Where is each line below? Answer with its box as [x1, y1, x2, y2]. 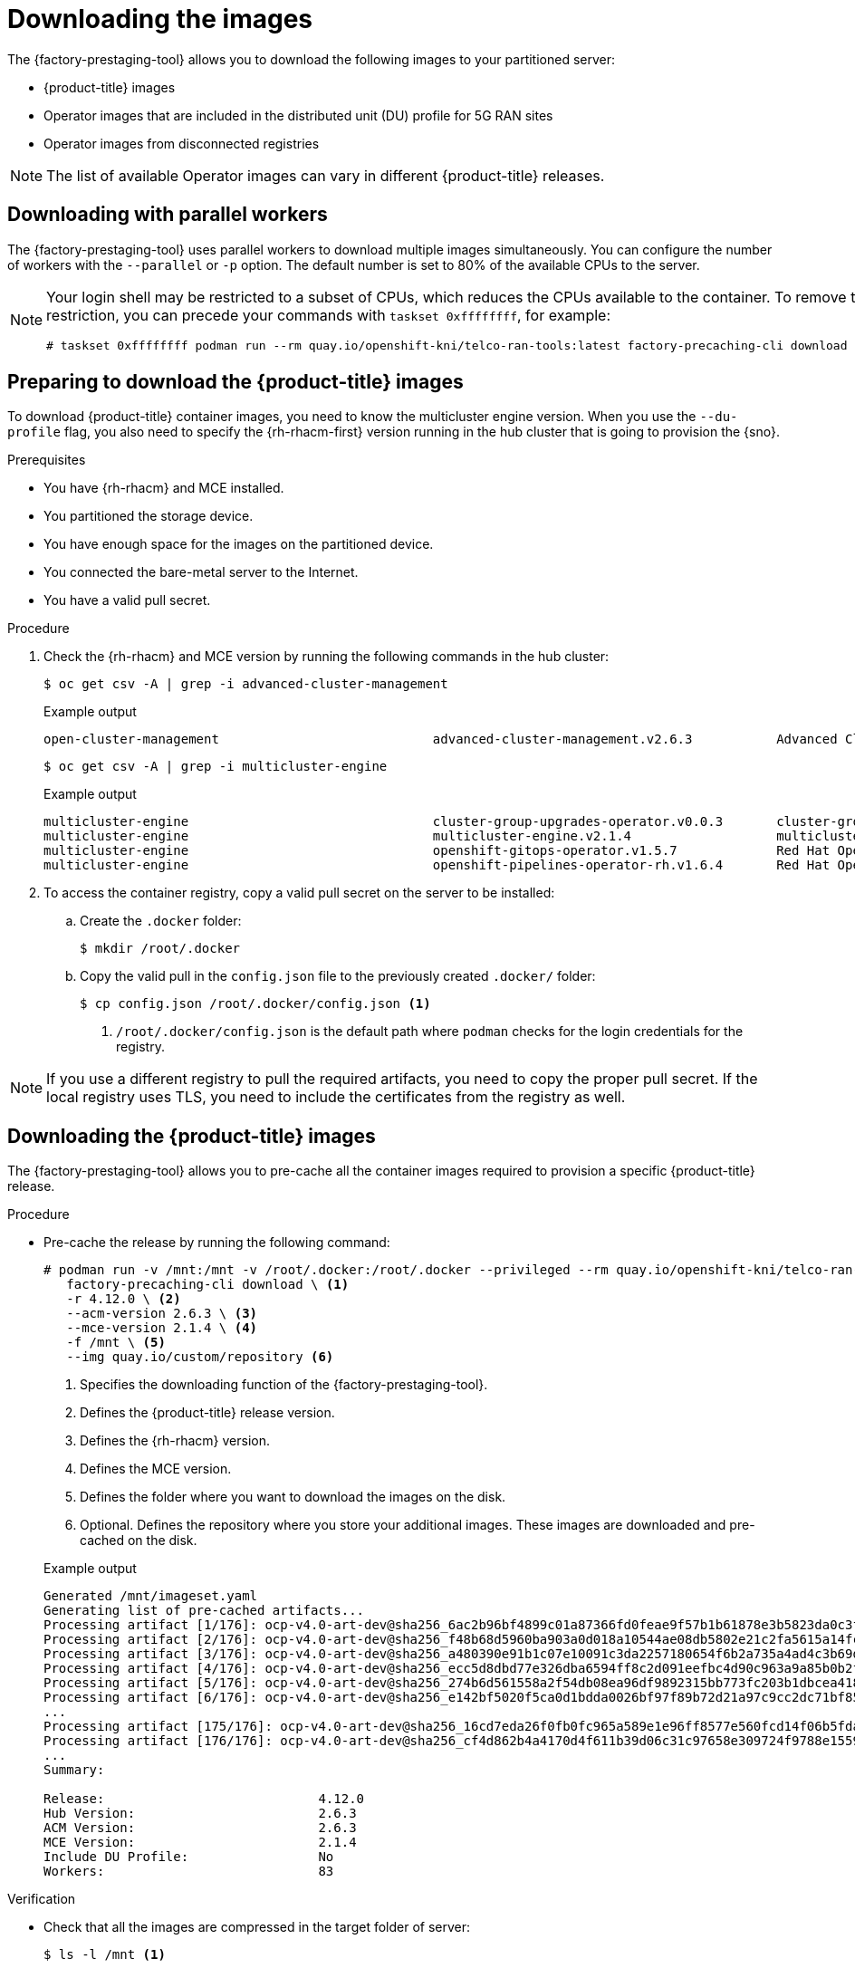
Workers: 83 [43, 1864, 334, 1879]
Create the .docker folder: [80, 913, 242, 929]
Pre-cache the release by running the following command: [43, 1234, 390, 1251]
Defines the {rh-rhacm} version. [80, 1433, 271, 1449]
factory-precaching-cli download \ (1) [66, 1277, 350, 1292]
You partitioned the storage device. [43, 508, 254, 524]
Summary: [43, 1762, 105, 1778]
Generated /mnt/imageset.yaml [43, 1589, 258, 1604]
